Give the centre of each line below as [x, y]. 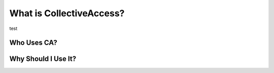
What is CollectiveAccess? [67, 13]
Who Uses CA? [33, 43]
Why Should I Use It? [43, 59]
